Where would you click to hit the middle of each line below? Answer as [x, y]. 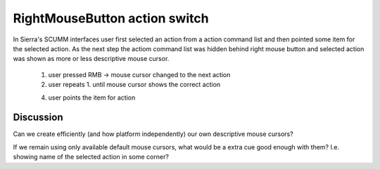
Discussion [38, 117]
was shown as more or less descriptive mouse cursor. [91, 59]
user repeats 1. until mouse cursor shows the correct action [134, 85]
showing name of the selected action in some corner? [91, 157]
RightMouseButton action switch [111, 18]
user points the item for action [92, 97]
